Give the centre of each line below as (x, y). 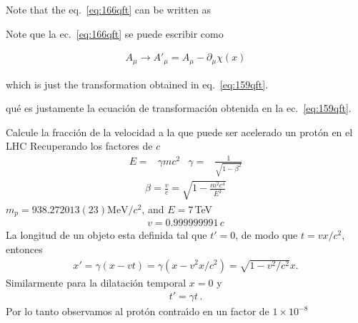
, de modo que (267, 235)
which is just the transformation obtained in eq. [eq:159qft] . (137, 84)
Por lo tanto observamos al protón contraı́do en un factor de (138, 311)
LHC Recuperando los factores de (79, 146)
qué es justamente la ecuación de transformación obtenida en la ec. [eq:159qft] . (179, 108)
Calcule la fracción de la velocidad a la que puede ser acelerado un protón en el (179, 132)
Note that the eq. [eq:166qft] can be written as (109, 9)
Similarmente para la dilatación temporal (96, 282)
